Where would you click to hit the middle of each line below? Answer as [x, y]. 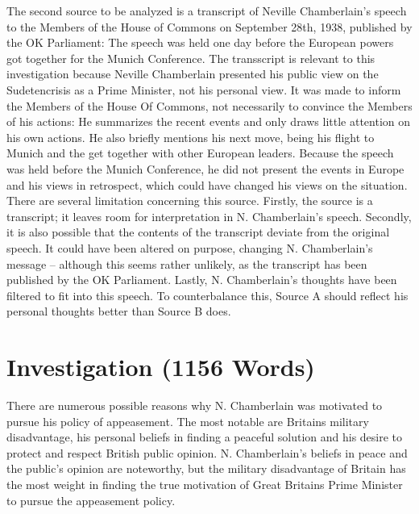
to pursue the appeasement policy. [91, 500]
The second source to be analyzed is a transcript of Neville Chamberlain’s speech [207, 10]
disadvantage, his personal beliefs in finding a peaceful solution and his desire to [205, 437]
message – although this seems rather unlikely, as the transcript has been [187, 263]
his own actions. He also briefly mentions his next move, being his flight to [191, 137]
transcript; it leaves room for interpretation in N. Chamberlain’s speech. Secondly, [209, 216]
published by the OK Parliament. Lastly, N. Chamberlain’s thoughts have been [202, 280]
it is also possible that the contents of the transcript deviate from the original [198, 232]
